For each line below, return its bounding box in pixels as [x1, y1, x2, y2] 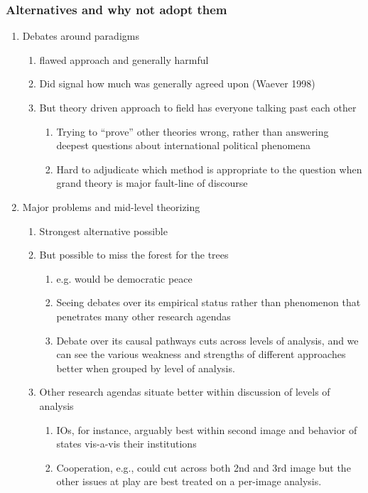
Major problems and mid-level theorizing [22, 199, 200, 214]
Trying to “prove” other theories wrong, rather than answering [56, 124, 329, 139]
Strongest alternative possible [39, 223, 168, 238]
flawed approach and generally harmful [39, 52, 209, 67]
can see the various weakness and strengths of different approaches [56, 347, 346, 362]
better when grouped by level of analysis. [56, 360, 235, 375]
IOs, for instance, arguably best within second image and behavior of [56, 422, 357, 437]
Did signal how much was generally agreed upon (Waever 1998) [39, 76, 315, 91]
